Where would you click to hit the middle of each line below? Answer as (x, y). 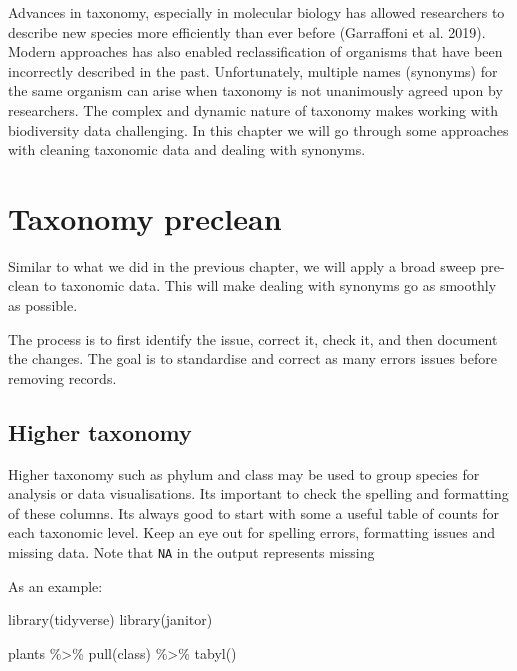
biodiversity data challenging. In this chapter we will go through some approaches (258, 129)
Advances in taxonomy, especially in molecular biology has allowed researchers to (256, 12)
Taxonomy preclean (145, 217)
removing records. (62, 377)
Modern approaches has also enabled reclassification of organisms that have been (255, 51)
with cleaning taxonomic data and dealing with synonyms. (187, 149)
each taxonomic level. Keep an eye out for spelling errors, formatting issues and (252, 532)
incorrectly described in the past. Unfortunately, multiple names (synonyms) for (253, 70)
